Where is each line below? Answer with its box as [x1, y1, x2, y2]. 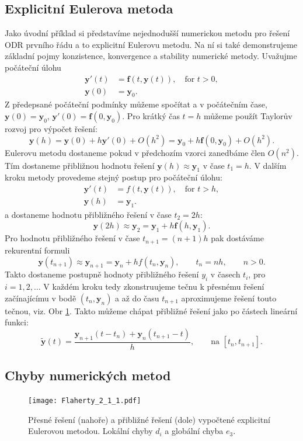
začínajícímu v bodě [5, 291, 76, 304]
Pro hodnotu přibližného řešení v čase [5, 232, 140, 244]
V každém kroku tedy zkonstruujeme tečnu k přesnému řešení [43, 280, 264, 293]
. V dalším [249, 159, 287, 171]
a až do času [115, 291, 159, 304]
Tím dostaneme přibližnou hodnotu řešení [5, 159, 155, 171]
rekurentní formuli [5, 244, 70, 256]
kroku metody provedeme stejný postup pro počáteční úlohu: [5, 171, 222, 183]
